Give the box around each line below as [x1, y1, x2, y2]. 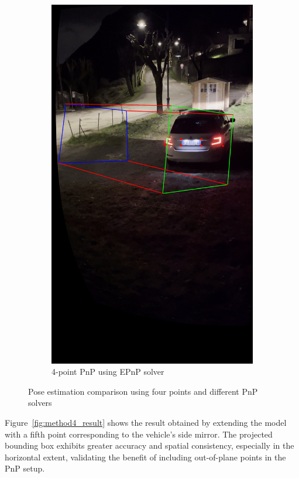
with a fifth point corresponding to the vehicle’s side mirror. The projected [5, 428, 273, 440]
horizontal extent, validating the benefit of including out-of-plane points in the [5, 450, 286, 463]
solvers [28, 396, 52, 409]
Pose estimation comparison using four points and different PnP [28, 385, 258, 397]
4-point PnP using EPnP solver [51, 365, 164, 378]
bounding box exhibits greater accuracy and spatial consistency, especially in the [5, 439, 294, 452]
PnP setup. [5, 462, 45, 474]
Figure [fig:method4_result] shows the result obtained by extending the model [5, 416, 287, 428]
